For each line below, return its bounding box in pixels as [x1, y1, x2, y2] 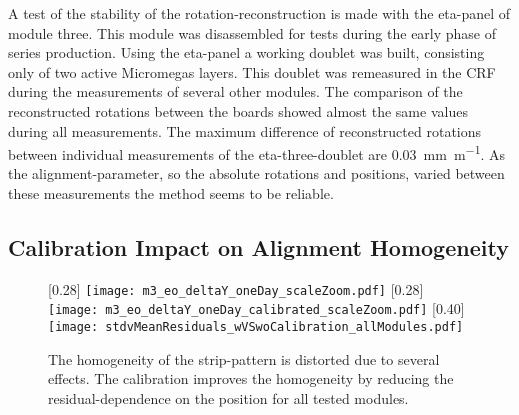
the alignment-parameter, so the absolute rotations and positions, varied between [8, 163, 505, 184]
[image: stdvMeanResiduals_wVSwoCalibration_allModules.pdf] [48, 320, 464, 335]
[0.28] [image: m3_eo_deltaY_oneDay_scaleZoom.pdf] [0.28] [48, 278, 424, 299]
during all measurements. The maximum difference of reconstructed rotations [8, 120, 482, 141]
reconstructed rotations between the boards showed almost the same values [8, 100, 468, 121]
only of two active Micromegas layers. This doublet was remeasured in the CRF [8, 61, 496, 82]
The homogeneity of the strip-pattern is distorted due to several [48, 348, 440, 369]
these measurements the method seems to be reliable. [8, 183, 334, 203]
